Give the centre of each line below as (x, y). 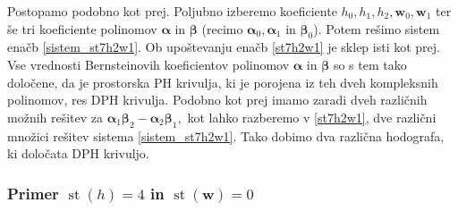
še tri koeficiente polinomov (82, 28)
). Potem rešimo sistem (377, 28)
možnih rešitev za (55, 117)
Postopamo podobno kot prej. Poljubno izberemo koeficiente (172, 11)
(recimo (222, 28)
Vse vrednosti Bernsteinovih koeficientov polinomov (148, 64)
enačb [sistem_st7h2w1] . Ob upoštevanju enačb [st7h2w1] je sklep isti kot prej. (224, 47)
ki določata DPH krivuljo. (78, 153)
